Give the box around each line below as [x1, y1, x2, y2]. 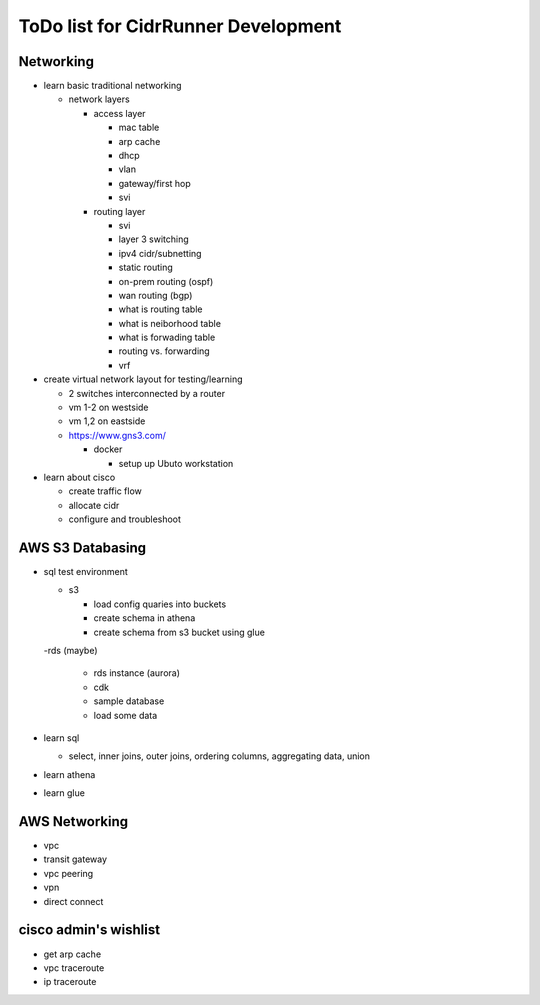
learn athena [43, 768, 96, 780]
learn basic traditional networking [43, 80, 182, 92]
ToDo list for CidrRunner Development [18, 15, 342, 37]
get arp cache [43, 948, 102, 960]
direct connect [43, 895, 104, 907]
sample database [93, 695, 165, 707]
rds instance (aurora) [93, 667, 180, 679]
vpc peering [43, 867, 94, 879]
